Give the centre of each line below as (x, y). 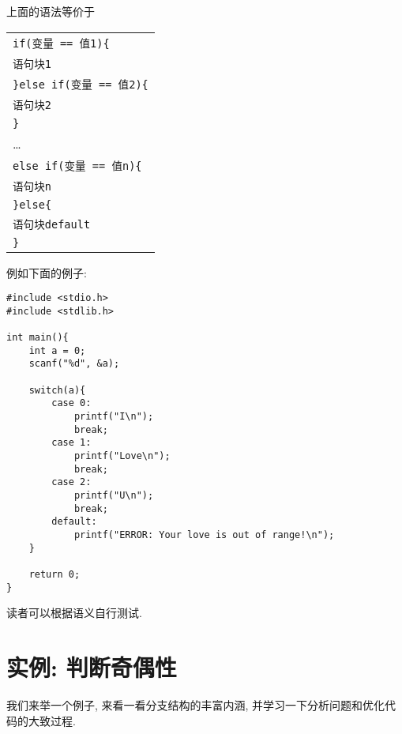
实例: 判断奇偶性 (92, 667)
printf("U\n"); (114, 496)
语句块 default (52, 224)
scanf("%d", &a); (74, 364)
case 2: (71, 482)
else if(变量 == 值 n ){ (77, 166)
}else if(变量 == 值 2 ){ (81, 84)
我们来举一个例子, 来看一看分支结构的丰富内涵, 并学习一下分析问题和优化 (196, 705)
